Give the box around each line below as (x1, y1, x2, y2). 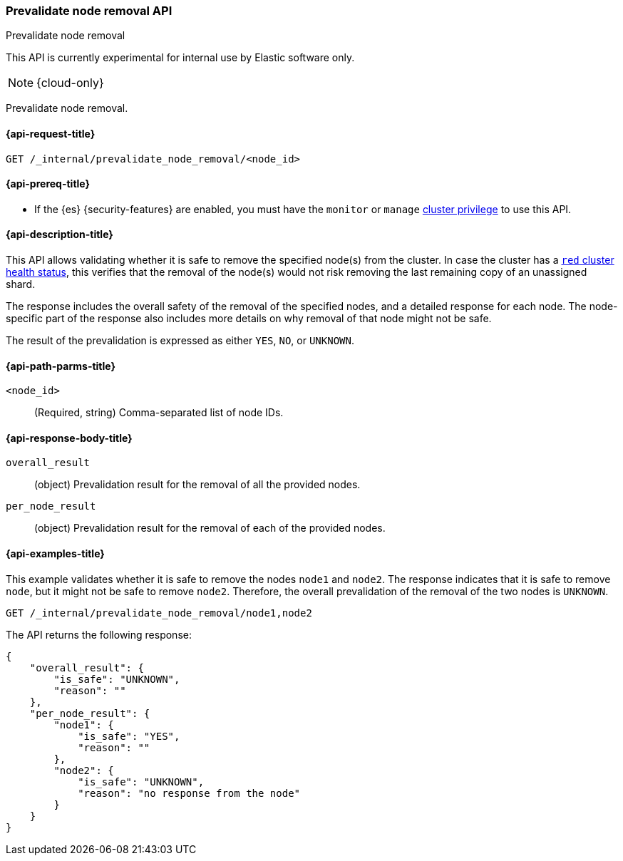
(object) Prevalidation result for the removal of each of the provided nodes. (34, 522, 386, 535)
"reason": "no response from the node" (78, 787, 301, 799)
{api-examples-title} (6, 547, 105, 560)
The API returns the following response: (6, 628, 192, 641)
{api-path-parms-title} (6, 359, 116, 372)
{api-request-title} (6, 127, 96, 140)
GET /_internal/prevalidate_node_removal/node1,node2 (6, 607, 312, 619)
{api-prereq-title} (6, 177, 91, 190)
